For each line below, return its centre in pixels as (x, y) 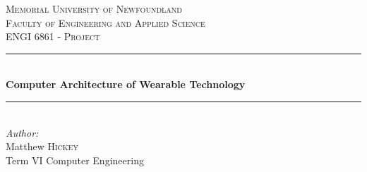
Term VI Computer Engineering (75, 160)
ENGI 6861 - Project (53, 36)
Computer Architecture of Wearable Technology (126, 84)
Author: (22, 132)
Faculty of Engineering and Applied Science (106, 22)
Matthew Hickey (42, 146)
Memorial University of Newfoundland (94, 8)
